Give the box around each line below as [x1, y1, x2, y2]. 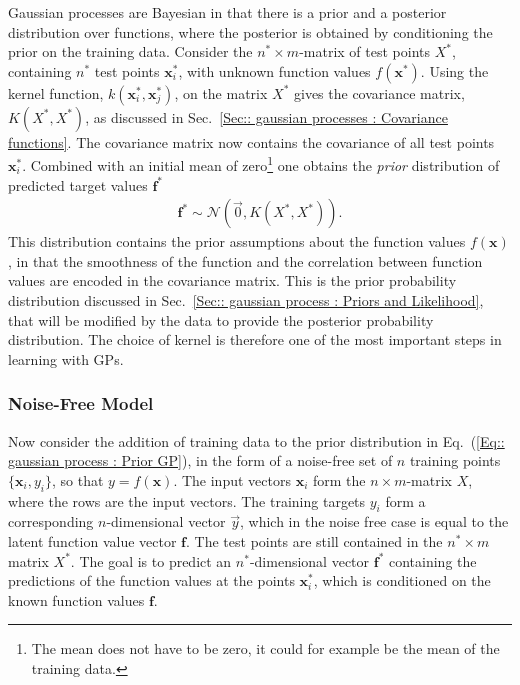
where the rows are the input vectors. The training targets [8, 490, 366, 511]
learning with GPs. [8, 348, 124, 369]
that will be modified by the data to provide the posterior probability [8, 309, 434, 330]
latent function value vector [8, 531, 177, 551]
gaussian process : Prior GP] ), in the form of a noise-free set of [8, 450, 393, 471]
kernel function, [8, 82, 104, 103]
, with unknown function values [178, 60, 371, 81]
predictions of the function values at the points [8, 570, 295, 591]
